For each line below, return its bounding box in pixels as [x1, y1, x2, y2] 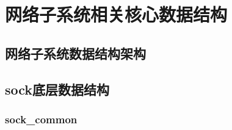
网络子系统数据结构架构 [5, 43, 146, 62]
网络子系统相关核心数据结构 [5, 2, 228, 27]
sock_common [5, 111, 78, 126]
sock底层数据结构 [5, 79, 110, 98]
